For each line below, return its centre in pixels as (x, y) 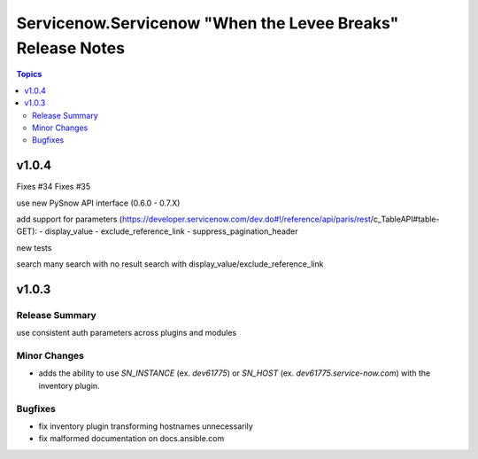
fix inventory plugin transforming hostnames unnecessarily (146, 426)
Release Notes (71, 48)
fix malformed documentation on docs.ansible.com (131, 439)
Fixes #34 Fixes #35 (54, 187)
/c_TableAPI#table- (405, 219)
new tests (34, 247)
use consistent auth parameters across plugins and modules (127, 333)
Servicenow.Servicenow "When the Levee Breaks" (208, 23)
